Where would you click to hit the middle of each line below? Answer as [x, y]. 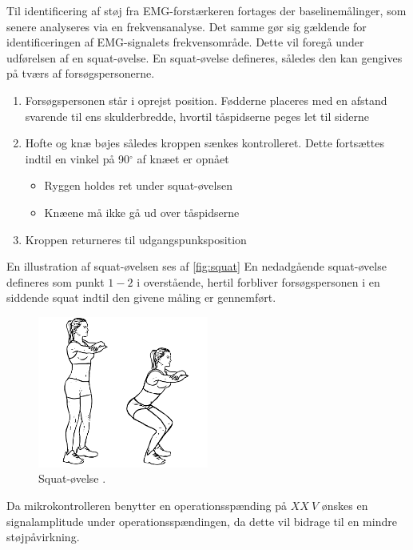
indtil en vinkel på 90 [77, 158]
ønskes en [345, 505]
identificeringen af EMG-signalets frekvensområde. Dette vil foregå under [185, 42]
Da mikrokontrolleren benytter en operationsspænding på [147, 505]
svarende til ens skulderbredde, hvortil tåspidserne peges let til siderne [197, 116]
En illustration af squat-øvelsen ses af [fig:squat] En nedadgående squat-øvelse [197, 266]
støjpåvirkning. [43, 537]
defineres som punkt [56, 281]
